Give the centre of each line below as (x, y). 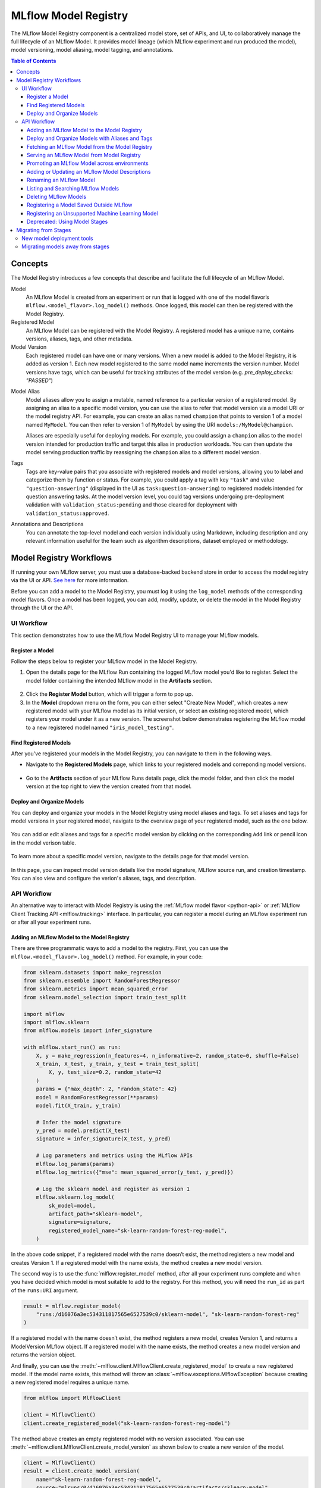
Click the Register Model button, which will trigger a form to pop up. (109, 694)
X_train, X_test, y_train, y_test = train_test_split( (117, 1064)
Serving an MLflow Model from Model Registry (84, 155)
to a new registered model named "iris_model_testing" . (100, 727)
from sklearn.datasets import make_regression (92, 972)
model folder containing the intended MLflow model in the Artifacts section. (119, 680)
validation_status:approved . (67, 513)
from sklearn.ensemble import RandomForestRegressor (102, 981)
